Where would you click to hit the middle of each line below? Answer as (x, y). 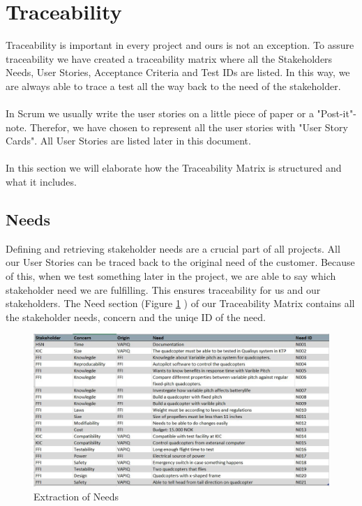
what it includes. (41, 182)
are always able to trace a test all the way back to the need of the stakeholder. (173, 85)
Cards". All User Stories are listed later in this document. (128, 141)
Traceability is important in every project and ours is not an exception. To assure (180, 45)
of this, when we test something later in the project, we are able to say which (171, 276)
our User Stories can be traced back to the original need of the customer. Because (180, 262)
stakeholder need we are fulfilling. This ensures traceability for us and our (163, 289)
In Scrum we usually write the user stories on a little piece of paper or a (160, 113)
